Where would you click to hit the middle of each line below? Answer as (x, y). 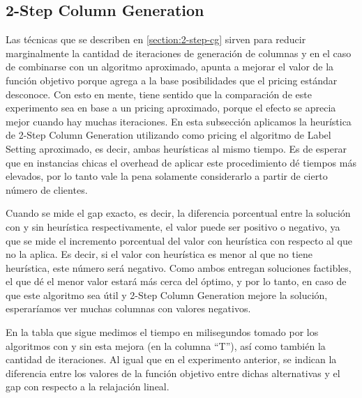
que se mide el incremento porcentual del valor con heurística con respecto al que (179, 240)
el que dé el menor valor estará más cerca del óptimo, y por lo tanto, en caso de (176, 281)
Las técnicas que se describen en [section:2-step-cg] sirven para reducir (156, 39)
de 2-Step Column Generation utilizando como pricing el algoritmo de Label (168, 135)
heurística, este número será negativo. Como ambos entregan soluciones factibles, (179, 267)
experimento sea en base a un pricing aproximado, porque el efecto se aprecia (171, 108)
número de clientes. (47, 189)
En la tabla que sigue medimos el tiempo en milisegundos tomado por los (162, 332)
